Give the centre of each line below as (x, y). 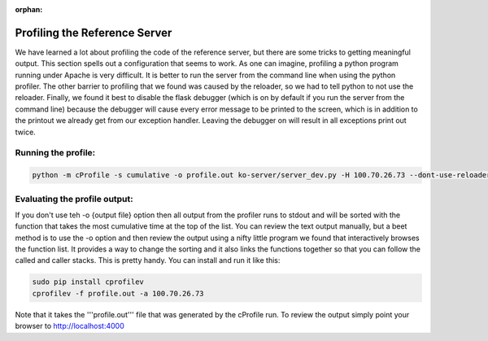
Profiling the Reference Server (94, 33)
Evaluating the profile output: (74, 199)
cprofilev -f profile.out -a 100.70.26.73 (118, 293)
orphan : (29, 9)
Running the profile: (55, 153)
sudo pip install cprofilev (88, 282)
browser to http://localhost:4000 (70, 326)
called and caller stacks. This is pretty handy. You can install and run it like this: (148, 260)
